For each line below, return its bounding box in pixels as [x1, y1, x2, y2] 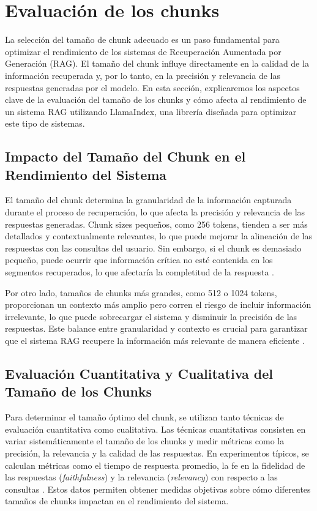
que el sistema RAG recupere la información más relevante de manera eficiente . [5, 334, 305, 346]
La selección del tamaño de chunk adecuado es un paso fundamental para [5, 33, 280, 46]
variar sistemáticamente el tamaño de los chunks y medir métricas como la [5, 435, 285, 447]
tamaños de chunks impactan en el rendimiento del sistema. [5, 494, 229, 507]
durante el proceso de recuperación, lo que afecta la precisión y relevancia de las [5, 206, 305, 218]
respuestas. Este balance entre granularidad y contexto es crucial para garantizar [5, 322, 308, 335]
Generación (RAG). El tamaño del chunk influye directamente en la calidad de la [5, 57, 309, 70]
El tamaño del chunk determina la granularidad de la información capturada [5, 193, 292, 206]
